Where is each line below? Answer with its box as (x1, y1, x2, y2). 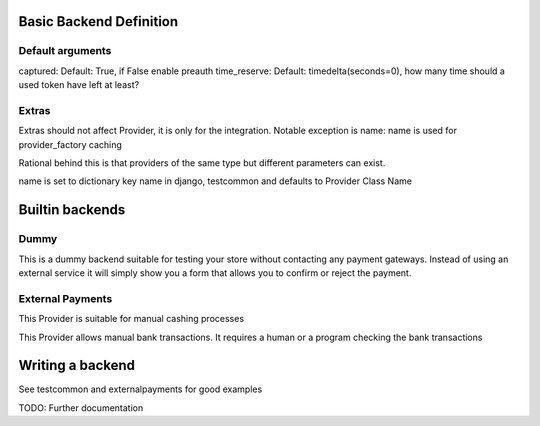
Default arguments (18, 44, 112, 58)
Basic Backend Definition (18, 13, 179, 30)
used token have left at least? (18, 79, 140, 91)
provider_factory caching (18, 138, 122, 150)
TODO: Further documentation (18, 401, 144, 414)
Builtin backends (18, 201, 126, 219)
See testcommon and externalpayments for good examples (18, 383, 263, 395)
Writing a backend (18, 357, 135, 374)
